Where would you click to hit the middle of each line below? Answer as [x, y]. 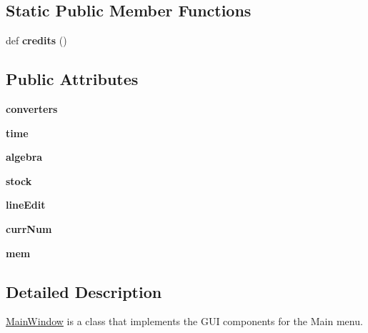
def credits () [36, 40]
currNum [29, 228]
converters [32, 109]
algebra [24, 157]
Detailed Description [84, 291]
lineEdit [26, 205]
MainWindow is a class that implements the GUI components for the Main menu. [184, 321]
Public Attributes [72, 79]
